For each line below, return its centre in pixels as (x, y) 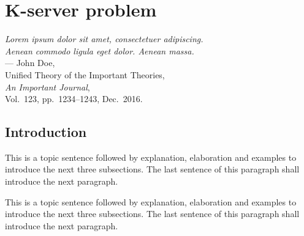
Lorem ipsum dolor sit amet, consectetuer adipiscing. (104, 39)
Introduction (46, 132)
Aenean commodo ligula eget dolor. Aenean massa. (100, 50)
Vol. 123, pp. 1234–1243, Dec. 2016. (74, 99)
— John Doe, (30, 63)
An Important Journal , (47, 87)
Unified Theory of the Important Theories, (85, 74)
